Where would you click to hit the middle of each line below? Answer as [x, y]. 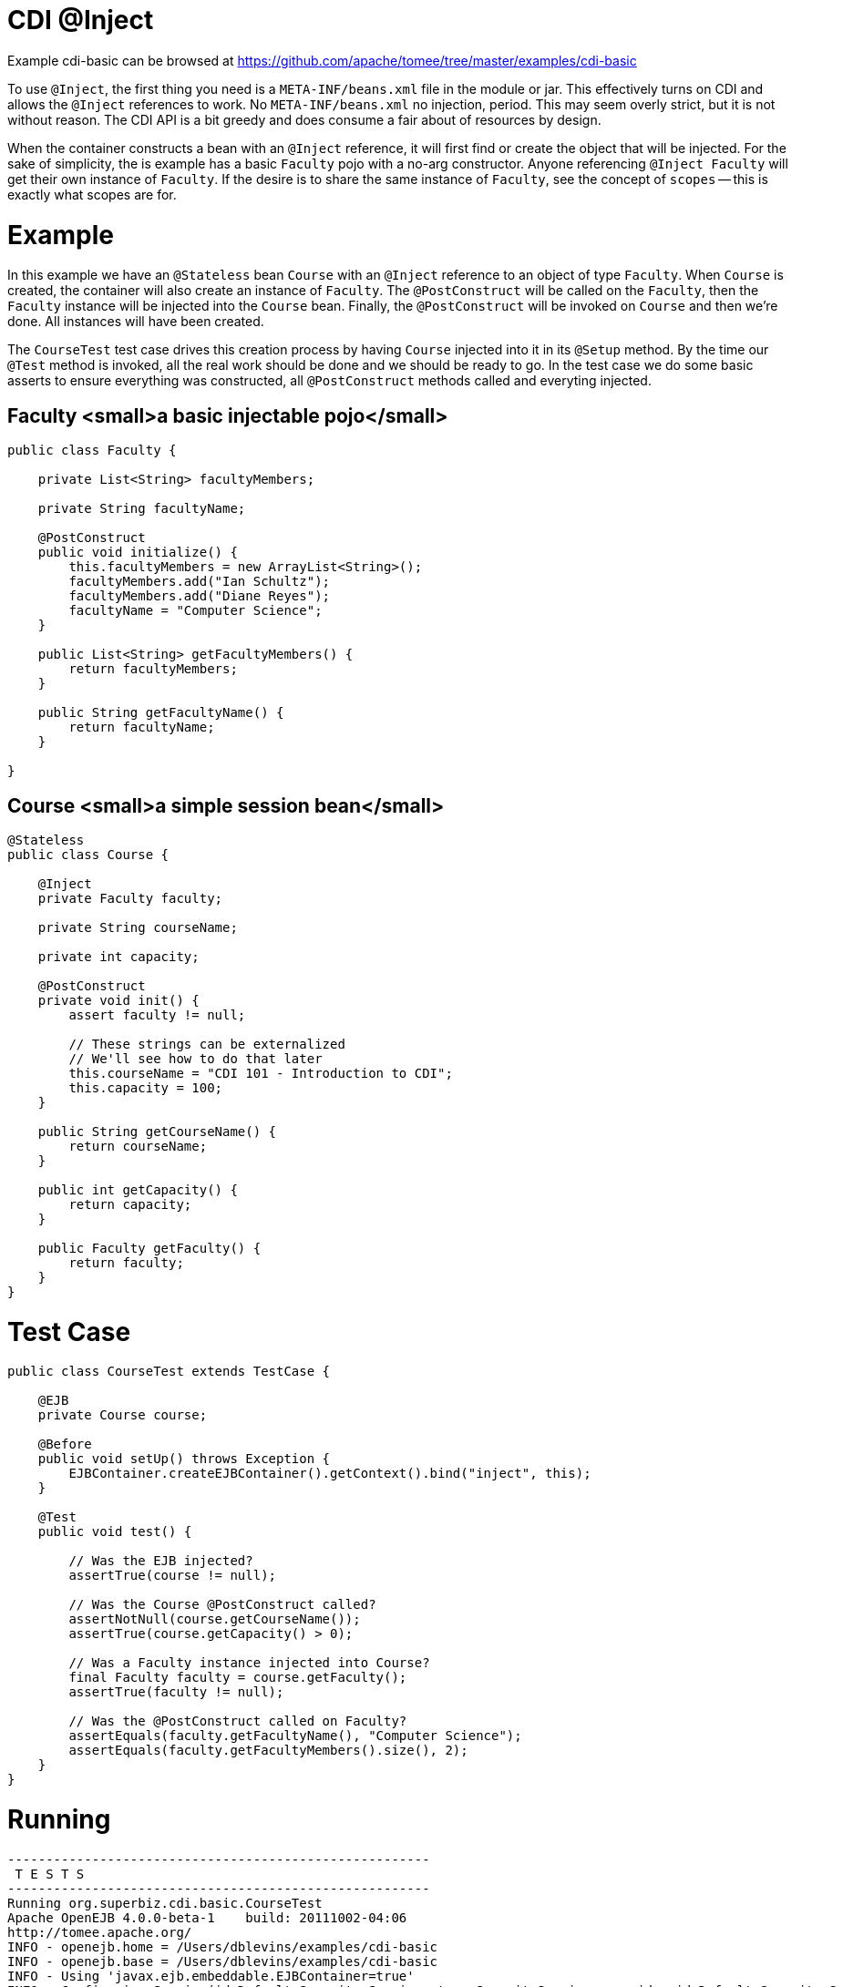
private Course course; [123, 1415]
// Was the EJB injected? [161, 1561]
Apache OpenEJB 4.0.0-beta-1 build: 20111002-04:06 [207, 1917]
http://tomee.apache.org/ [100, 1932]
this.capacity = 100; [146, 1087]
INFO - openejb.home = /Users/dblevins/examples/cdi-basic [223, 1946]
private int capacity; [118, 956]
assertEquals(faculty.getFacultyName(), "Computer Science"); [295, 1736]
